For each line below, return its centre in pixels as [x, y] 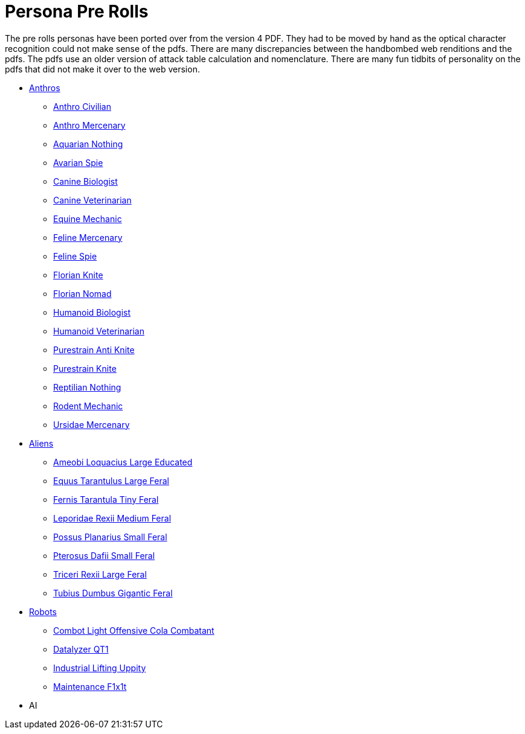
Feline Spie [75, 256]
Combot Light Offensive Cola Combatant [134, 630]
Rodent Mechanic [88, 406]
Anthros [45, 88]
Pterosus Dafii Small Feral [104, 555]
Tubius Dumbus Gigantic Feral [113, 593]
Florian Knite [78, 275]
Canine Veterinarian [92, 200]
